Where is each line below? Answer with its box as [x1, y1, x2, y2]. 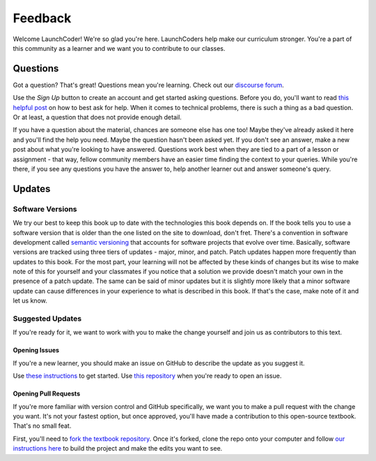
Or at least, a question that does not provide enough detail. [13, 113, 182, 122]
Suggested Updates [13, 314, 82, 323]
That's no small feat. [13, 421, 72, 430]
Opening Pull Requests [13, 389, 80, 398]
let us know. [13, 296, 48, 305]
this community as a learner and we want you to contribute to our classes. [13, 44, 226, 52]
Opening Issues [13, 346, 59, 355]
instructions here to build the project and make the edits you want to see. [13, 444, 223, 453]
